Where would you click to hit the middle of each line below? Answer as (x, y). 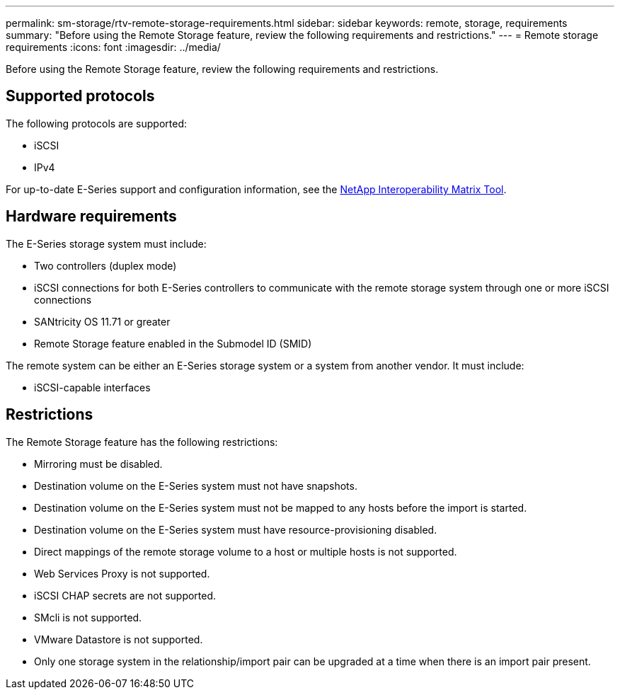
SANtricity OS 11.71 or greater (102, 321)
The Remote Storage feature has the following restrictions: (142, 442)
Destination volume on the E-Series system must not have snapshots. (196, 486)
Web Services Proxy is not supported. (122, 573)
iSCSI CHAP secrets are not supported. (125, 595)
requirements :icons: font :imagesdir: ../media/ (113, 47)
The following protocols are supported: (97, 123)
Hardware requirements (91, 217)
